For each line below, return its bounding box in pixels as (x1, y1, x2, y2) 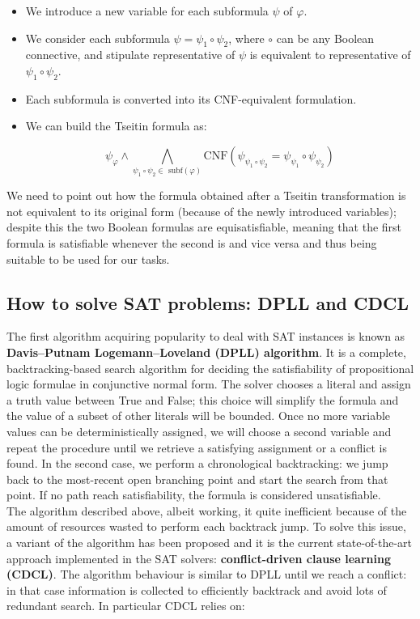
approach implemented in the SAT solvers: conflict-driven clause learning (6, 549, 391, 566)
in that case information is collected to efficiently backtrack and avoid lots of (6, 581, 387, 598)
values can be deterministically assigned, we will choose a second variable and (6, 422, 392, 439)
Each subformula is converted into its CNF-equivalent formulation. (25, 90, 357, 107)
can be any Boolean (276, 29, 375, 46)
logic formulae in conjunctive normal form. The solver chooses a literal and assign (6, 375, 411, 392)
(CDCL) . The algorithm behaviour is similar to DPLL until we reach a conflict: (6, 566, 407, 583)
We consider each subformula (25, 29, 170, 46)
